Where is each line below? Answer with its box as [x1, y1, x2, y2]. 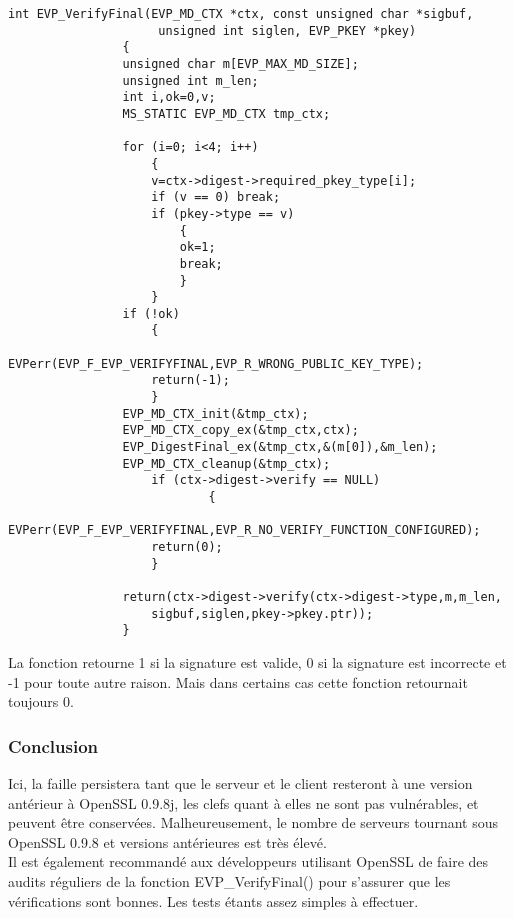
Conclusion [8, 733, 98, 758]
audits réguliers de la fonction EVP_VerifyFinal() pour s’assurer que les [8, 870, 451, 891]
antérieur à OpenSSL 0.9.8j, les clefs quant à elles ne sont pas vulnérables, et [8, 792, 479, 813]
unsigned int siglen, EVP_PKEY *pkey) [158, 23, 417, 38]
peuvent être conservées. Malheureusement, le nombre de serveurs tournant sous [8, 812, 498, 833]
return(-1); [151, 373, 230, 388]
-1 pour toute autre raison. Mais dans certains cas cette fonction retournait [8, 671, 468, 692]
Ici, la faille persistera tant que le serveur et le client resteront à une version [8, 772, 473, 793]
